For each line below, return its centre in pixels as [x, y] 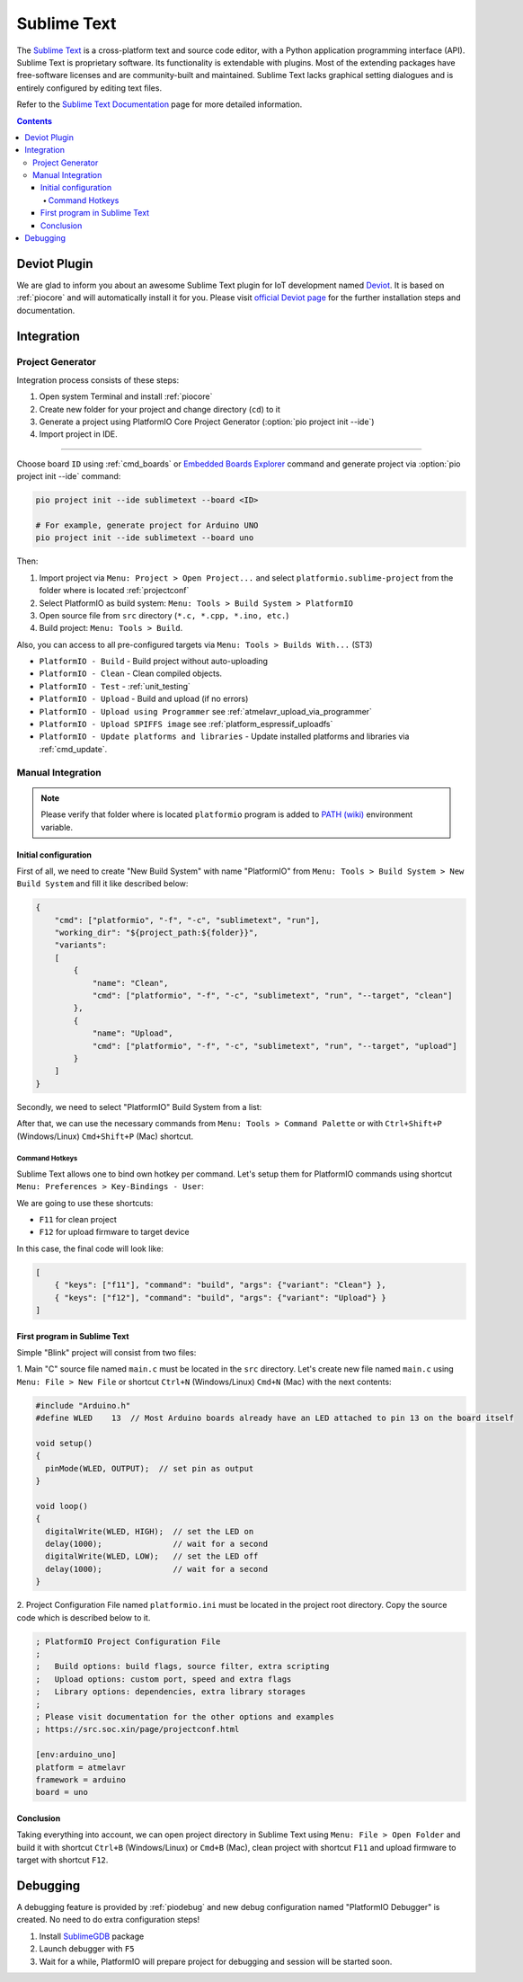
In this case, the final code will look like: [90, 1249]
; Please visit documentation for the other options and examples [185, 1716]
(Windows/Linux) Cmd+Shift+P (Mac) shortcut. [105, 1136]
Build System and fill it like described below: [102, 884]
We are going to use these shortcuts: [85, 1203]
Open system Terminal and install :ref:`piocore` [126, 396]
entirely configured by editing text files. [89, 88]
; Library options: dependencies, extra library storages [171, 1692]
